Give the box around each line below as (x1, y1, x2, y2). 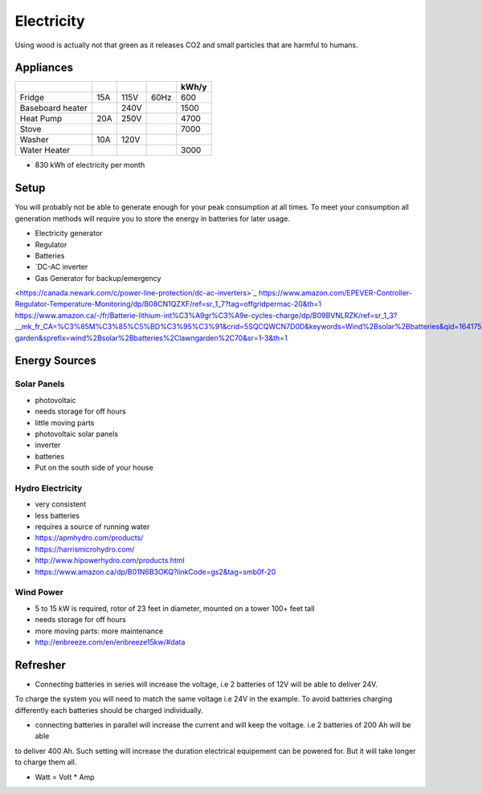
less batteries (35, 511, 80, 520)
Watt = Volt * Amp (35, 772, 96, 782)
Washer (19, 134, 49, 145)
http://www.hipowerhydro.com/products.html (35, 556, 185, 565)
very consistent (35, 499, 87, 509)
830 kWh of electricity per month (35, 161, 145, 170)
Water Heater (19, 145, 71, 156)
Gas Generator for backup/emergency (35, 273, 161, 283)
